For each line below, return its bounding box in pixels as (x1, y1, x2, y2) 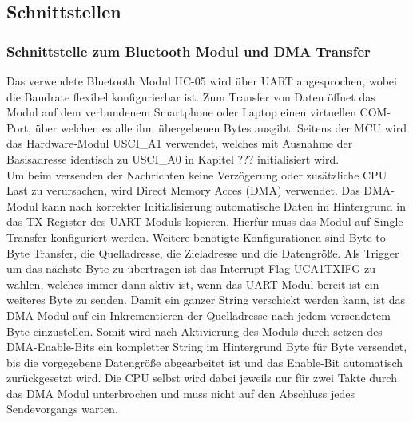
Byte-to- (348, 228, 390, 245)
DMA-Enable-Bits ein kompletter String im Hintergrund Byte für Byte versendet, (6, 338, 407, 355)
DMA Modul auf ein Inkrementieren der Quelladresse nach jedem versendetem (6, 306, 391, 323)
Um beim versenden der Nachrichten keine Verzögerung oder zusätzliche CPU (6, 166, 387, 183)
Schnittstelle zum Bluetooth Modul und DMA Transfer (6, 41, 371, 61)
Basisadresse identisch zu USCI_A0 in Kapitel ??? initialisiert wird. (6, 150, 340, 167)
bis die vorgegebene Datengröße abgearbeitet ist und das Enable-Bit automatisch (6, 353, 403, 370)
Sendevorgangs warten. (6, 400, 118, 417)
